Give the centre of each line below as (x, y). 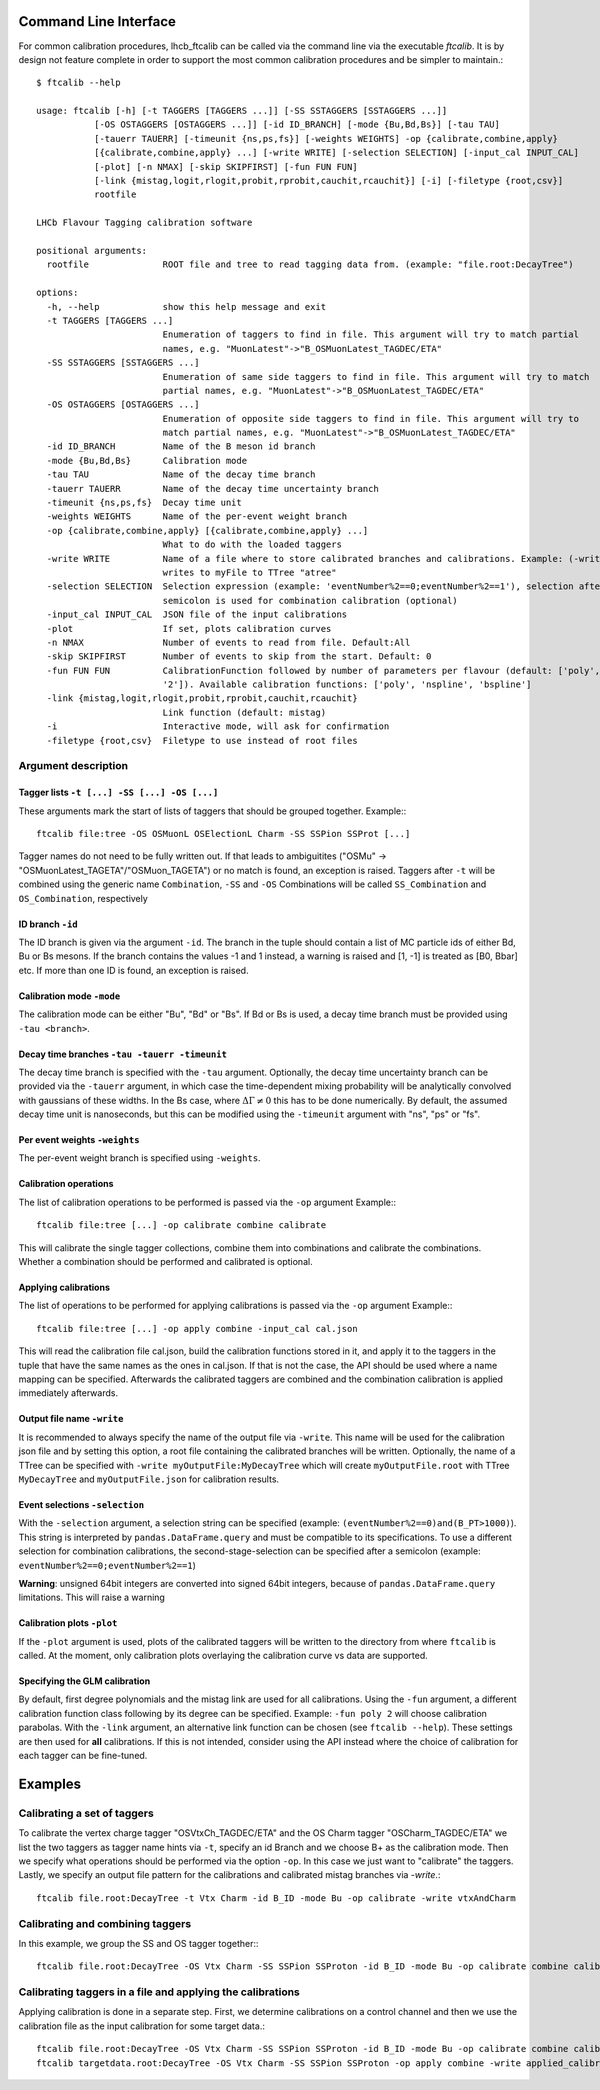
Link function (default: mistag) (244, 712)
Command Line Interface (97, 21)
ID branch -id (48, 924)
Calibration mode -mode (69, 996)
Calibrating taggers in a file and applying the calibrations (159, 1992)
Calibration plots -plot (68, 1623)
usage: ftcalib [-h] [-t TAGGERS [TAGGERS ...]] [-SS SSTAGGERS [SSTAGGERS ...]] (242, 111)
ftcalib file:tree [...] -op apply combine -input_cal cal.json (197, 1328)
